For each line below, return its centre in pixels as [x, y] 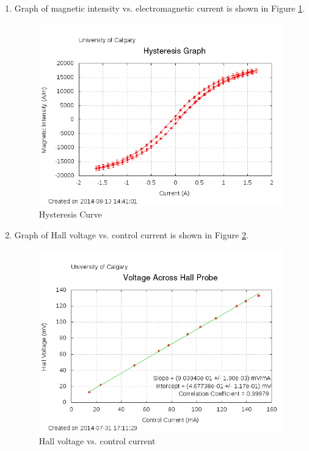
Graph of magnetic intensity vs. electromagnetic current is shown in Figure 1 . [160, 8]
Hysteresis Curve [70, 214]
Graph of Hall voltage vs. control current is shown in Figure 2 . [131, 234]
